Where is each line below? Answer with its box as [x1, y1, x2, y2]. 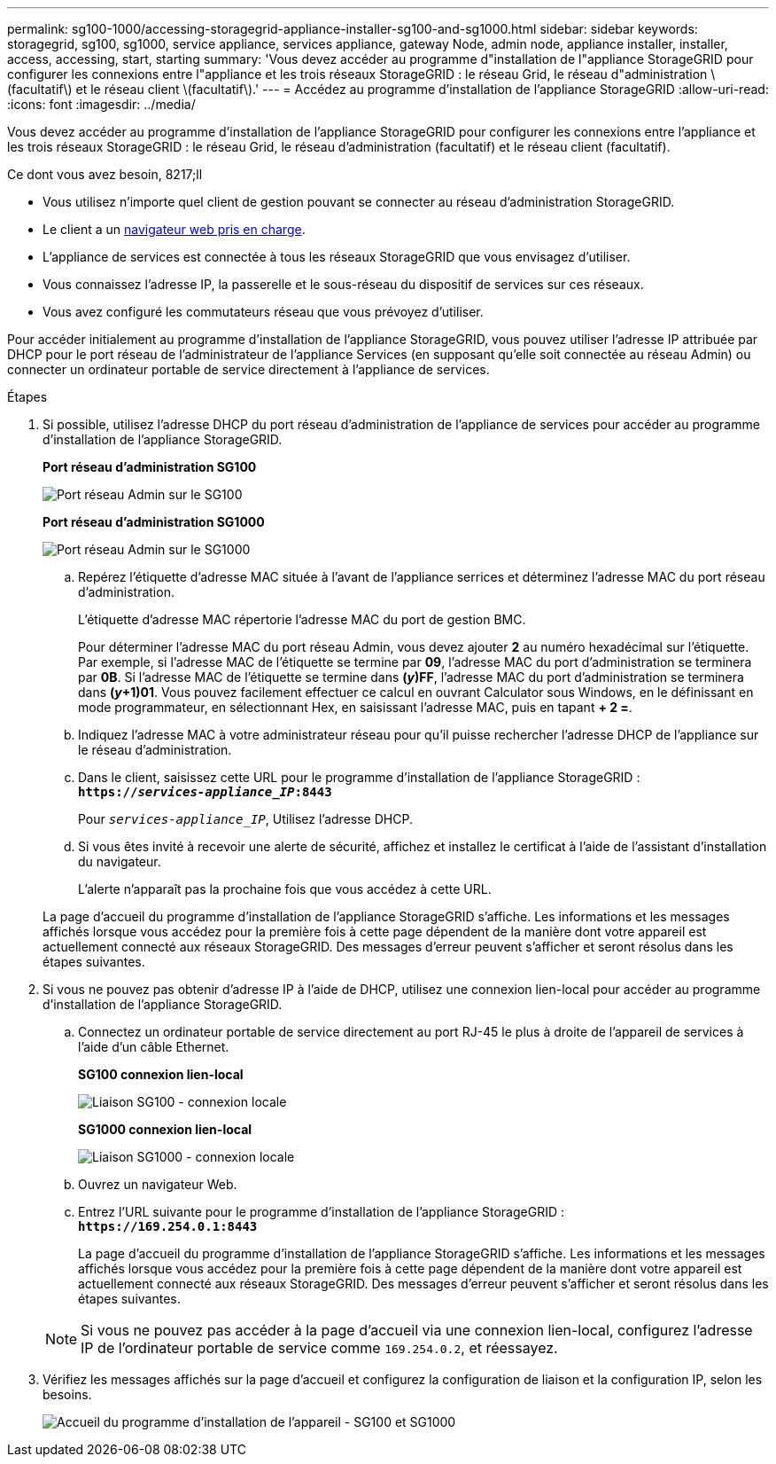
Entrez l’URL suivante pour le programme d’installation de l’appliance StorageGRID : [78, 1204, 565, 1219]
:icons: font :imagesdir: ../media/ [7, 97, 196, 112]
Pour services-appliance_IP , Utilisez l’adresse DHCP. [78, 811, 413, 826]
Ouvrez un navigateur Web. [78, 1177, 237, 1192]
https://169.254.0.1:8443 [78, 1219, 258, 1233]
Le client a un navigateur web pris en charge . [43, 222, 306, 237]
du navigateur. [78, 854, 161, 869]
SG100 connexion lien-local [78, 1067, 244, 1082]
